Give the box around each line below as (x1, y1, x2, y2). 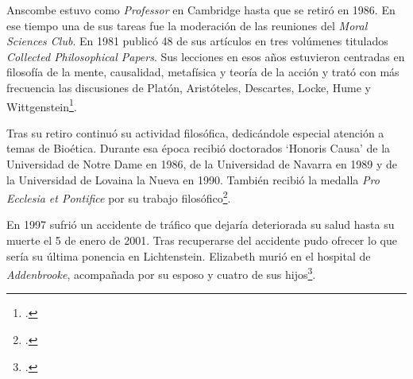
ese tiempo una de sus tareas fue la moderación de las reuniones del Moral (6, 17, 368, 33)
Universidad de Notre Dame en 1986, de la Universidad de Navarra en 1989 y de (6, 156, 398, 172)
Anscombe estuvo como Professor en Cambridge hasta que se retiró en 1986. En (6, 2, 396, 17)
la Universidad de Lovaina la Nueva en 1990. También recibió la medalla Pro (6, 171, 380, 188)
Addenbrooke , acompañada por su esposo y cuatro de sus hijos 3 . (6, 264, 316, 282)
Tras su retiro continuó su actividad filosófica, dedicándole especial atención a (6, 124, 384, 141)
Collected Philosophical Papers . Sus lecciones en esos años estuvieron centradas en (6, 48, 405, 64)
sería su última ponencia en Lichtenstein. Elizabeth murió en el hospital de (6, 247, 371, 264)
